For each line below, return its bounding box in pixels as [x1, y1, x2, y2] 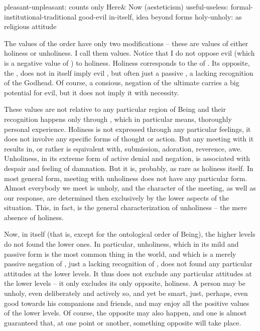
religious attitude [4, 21, 57, 32]
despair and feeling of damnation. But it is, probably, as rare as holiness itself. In [4, 162, 253, 173]
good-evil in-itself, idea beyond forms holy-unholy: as [78, 11, 242, 22]
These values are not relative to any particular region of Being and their [4, 104, 226, 114]
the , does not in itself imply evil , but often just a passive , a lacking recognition [4, 67, 253, 78]
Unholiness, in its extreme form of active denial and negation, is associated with [4, 153, 250, 163]
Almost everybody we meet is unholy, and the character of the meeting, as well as [4, 183, 256, 193]
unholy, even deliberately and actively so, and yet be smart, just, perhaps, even [4, 288, 248, 298]
